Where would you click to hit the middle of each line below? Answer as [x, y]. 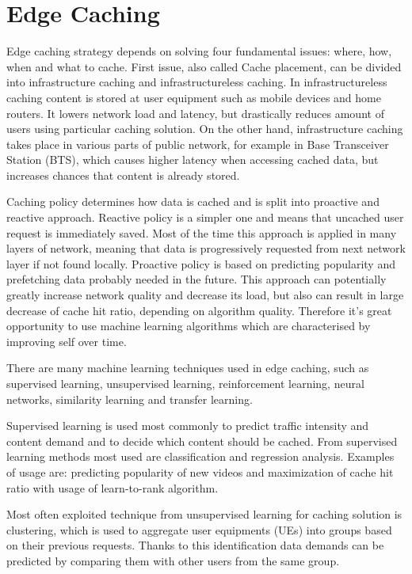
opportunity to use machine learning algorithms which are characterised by [189, 326]
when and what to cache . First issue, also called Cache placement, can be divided [204, 66]
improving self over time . [67, 341]
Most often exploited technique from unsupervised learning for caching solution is [204, 514]
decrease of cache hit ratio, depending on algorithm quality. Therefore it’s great [199, 310]
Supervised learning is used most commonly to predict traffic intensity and [188, 426]
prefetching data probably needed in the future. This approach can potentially [196, 279]
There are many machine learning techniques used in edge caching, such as [188, 368]
